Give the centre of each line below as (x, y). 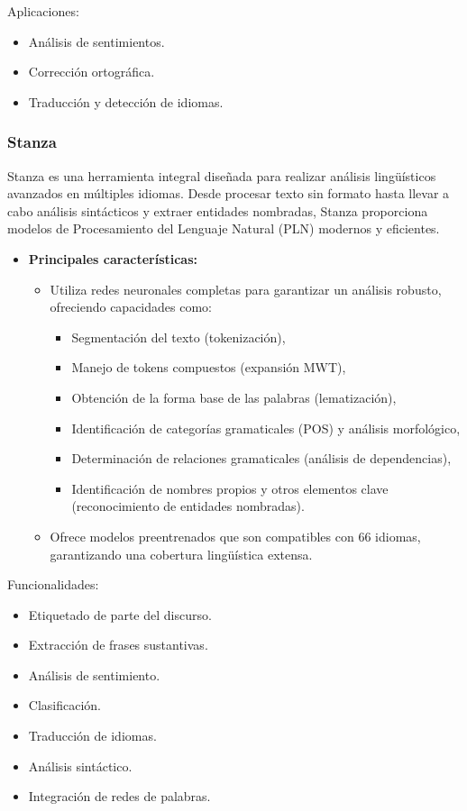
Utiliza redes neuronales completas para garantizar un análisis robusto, (246, 289)
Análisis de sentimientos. (96, 41)
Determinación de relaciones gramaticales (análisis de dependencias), (261, 458)
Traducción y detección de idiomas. (126, 101)
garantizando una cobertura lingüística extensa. (181, 554)
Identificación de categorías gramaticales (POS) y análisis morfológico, (266, 428)
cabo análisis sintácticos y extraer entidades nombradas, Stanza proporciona (218, 210)
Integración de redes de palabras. (119, 796)
